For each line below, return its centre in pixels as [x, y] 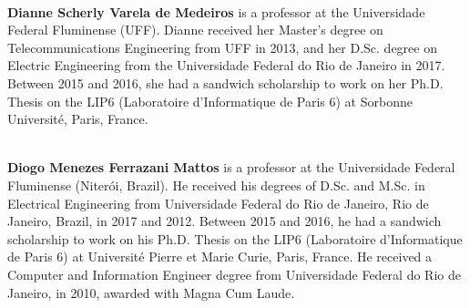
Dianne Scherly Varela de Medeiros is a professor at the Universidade [216, 11]
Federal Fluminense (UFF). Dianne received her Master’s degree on [195, 30]
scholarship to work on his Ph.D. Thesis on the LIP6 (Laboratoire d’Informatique [235, 238]
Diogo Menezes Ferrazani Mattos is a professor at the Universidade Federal [231, 167]
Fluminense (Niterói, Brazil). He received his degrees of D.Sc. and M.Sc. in [216, 185]
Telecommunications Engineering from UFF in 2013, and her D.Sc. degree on [222, 47]
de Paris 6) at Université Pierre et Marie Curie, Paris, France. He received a [220, 257]
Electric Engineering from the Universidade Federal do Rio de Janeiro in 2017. [226, 65]
